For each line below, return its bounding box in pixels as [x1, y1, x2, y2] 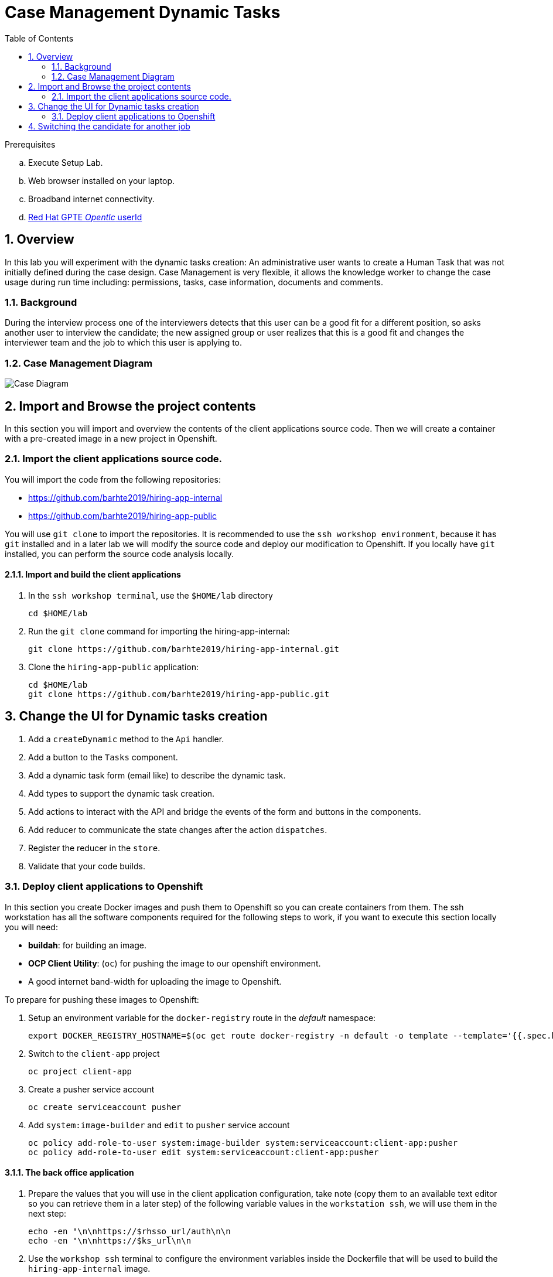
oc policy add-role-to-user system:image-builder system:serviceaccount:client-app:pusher [28, 1138, 458, 1148]
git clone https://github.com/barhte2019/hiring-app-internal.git [28, 644, 340, 654]
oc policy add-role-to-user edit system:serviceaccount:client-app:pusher [28, 1147, 379, 1157]
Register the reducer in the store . [28, 842, 161, 853]
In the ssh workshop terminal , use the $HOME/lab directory [28, 590, 273, 600]
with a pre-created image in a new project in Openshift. [5, 433, 217, 443]
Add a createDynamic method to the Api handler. [28, 733, 224, 744]
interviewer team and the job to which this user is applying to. [5, 337, 243, 348]
